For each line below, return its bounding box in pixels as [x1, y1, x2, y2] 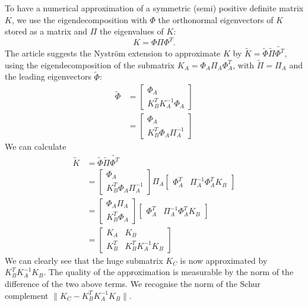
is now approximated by [180, 254, 268, 266]
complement [5, 289, 49, 301]
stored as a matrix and [5, 25, 88, 37]
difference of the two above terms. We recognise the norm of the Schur [5, 277, 261, 289]
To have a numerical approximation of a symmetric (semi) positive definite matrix [5, 2, 304, 14]
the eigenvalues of [100, 25, 164, 37]
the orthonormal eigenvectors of [158, 13, 274, 26]
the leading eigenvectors [5, 70, 91, 83]
